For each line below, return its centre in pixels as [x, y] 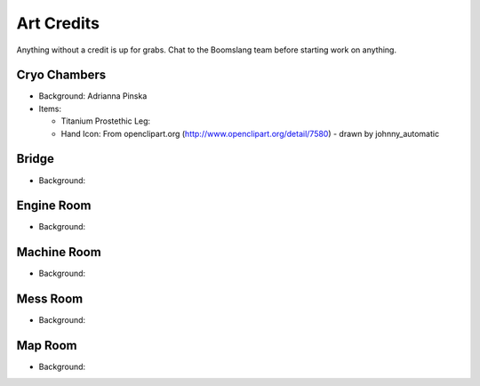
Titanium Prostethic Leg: [106, 121]
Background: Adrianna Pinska [93, 96]
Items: [50, 109]
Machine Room [59, 252]
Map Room [47, 346]
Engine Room [54, 206]
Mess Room [50, 299]
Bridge [36, 159]
